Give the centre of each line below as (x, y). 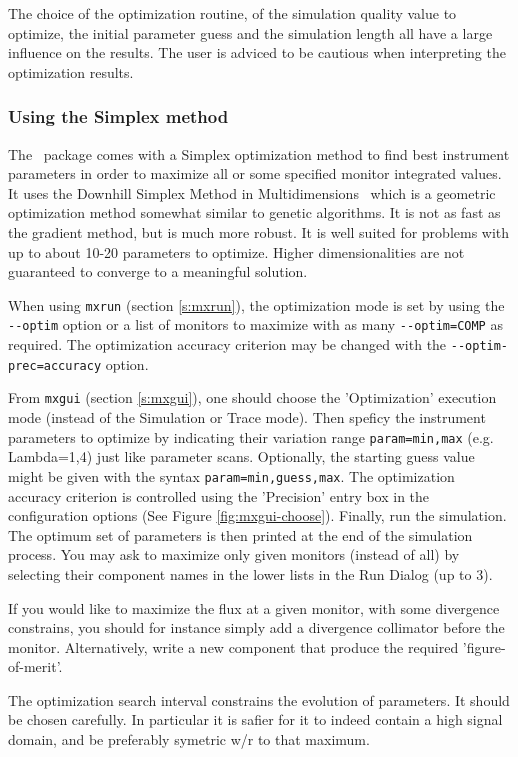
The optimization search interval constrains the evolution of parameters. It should (259, 699)
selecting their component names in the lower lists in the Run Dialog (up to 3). (250, 573)
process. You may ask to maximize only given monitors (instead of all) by (234, 554)
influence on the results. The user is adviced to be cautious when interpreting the (257, 52)
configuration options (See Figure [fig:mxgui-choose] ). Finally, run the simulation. (257, 515)
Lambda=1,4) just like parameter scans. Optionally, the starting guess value (241, 456)
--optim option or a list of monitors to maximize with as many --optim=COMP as (255, 324)
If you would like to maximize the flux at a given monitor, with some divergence (254, 607)
